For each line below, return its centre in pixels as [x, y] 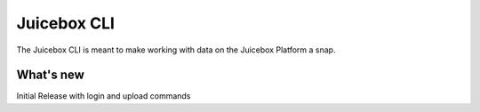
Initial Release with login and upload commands [104, 96]
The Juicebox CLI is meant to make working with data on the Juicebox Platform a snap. [176, 50]
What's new [50, 75]
